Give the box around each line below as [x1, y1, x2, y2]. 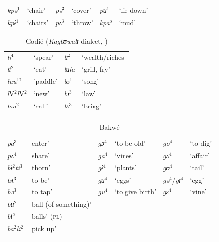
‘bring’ [82, 100, 101, 110]
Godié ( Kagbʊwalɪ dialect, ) [26, 35, 108, 46]
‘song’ [82, 76, 99, 86]
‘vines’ [114, 150, 134, 160]
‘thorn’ [30, 162, 51, 172]
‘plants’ [114, 162, 137, 172]
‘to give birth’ [114, 187, 156, 197]
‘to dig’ [190, 138, 212, 148]
